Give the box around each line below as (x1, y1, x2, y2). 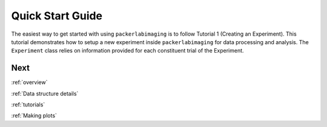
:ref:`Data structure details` (11, 90, 79, 97)
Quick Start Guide (11, 9, 103, 22)
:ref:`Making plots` (11, 112, 58, 119)
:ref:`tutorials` (11, 101, 45, 108)
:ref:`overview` (11, 79, 48, 86)
